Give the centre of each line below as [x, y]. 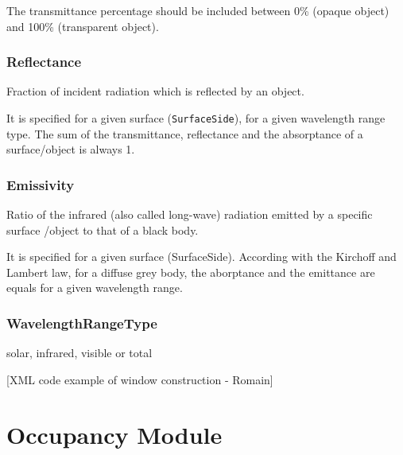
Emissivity [41, 184]
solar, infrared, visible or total [79, 353]
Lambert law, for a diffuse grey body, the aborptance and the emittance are [191, 272]
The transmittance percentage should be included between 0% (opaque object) [198, 10]
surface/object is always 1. [71, 149]
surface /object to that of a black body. [103, 229]
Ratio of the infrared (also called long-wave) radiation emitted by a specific [190, 214]
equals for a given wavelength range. [95, 288]
